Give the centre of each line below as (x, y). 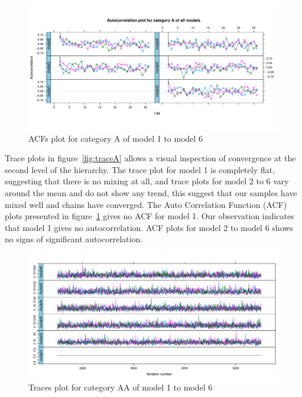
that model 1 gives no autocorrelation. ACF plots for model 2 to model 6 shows (149, 227)
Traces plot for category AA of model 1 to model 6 (121, 387)
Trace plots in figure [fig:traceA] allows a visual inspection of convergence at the (150, 158)
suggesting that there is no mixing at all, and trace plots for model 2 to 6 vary (147, 181)
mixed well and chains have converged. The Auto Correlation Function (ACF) (146, 204)
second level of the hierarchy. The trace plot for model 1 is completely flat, (140, 169)
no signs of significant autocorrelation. (74, 239)
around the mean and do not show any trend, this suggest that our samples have (151, 192)
